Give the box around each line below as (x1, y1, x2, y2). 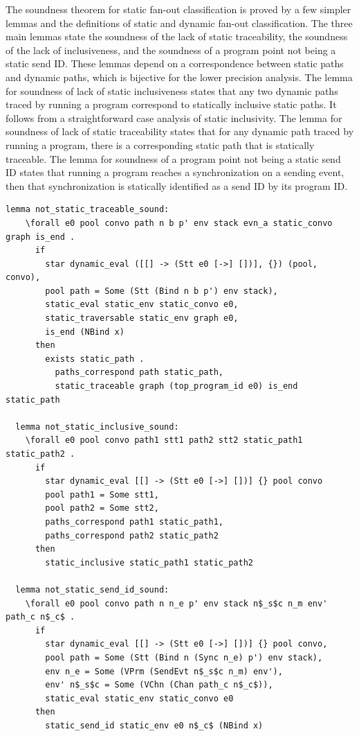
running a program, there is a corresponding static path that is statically (6, 137, 315, 152)
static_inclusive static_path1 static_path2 (45, 557, 253, 568)
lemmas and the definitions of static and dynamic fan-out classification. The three (6, 15, 353, 30)
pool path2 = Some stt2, (45, 503, 159, 514)
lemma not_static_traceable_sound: (6, 204, 169, 215)
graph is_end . (6, 231, 75, 242)
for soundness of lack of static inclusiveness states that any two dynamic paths (6, 83, 338, 98)
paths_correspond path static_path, (55, 367, 223, 378)
